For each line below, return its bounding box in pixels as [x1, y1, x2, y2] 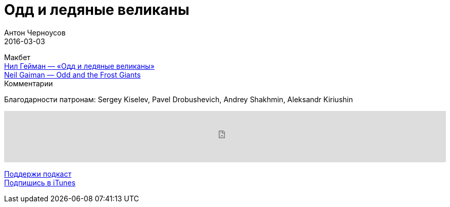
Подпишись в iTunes [4, 178, 76, 187]
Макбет [4, 52, 31, 62]
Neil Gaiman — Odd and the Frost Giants [4, 70, 141, 79]
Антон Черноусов [4, 28, 66, 37]
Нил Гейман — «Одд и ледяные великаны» [4, 61, 155, 70]
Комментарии [4, 79, 53, 88]
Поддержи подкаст [4, 169, 71, 178]
